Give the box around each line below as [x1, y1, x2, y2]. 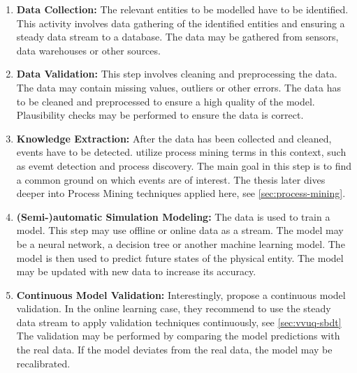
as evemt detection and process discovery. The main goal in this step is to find [16, 158, 352, 173]
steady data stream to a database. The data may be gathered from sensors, [16, 29, 339, 44]
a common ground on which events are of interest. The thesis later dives [16, 172, 326, 186]
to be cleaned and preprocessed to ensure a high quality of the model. [16, 94, 315, 108]
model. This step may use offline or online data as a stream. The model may [16, 223, 344, 237]
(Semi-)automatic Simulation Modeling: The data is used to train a [16, 209, 330, 224]
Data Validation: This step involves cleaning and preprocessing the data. [16, 66, 337, 81]
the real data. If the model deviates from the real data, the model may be [16, 342, 333, 357]
